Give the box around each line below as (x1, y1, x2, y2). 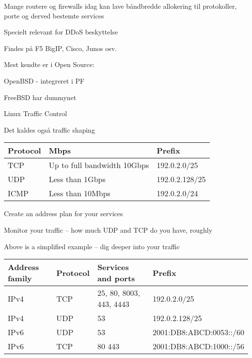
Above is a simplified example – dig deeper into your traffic (4, 241, 180, 251)
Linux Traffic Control (4, 108, 67, 119)
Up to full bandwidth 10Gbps (48, 159, 149, 171)
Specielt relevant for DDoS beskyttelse (4, 27, 118, 37)
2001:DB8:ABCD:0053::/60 (153, 326, 244, 338)
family (8, 273, 32, 284)
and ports (97, 273, 135, 284)
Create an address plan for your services (4, 208, 123, 219)
